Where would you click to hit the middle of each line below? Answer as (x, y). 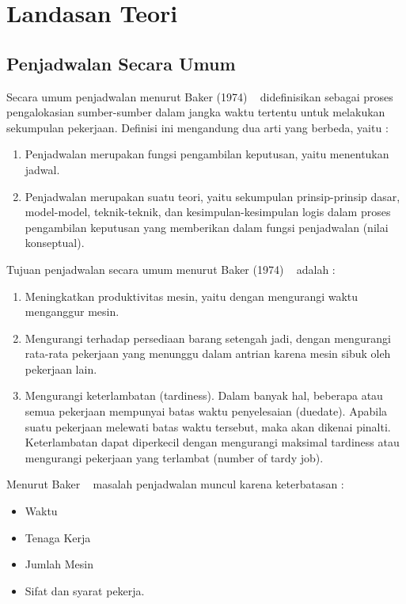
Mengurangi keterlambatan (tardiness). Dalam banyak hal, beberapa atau (204, 395)
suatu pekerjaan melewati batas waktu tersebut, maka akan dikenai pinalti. (208, 426)
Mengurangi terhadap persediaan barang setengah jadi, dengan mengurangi (208, 338)
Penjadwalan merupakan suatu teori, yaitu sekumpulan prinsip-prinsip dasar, (212, 196)
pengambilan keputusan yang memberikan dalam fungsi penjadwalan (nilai (207, 227)
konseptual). (55, 243)
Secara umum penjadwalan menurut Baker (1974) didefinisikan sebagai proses (200, 96)
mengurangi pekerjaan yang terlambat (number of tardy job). (174, 457)
